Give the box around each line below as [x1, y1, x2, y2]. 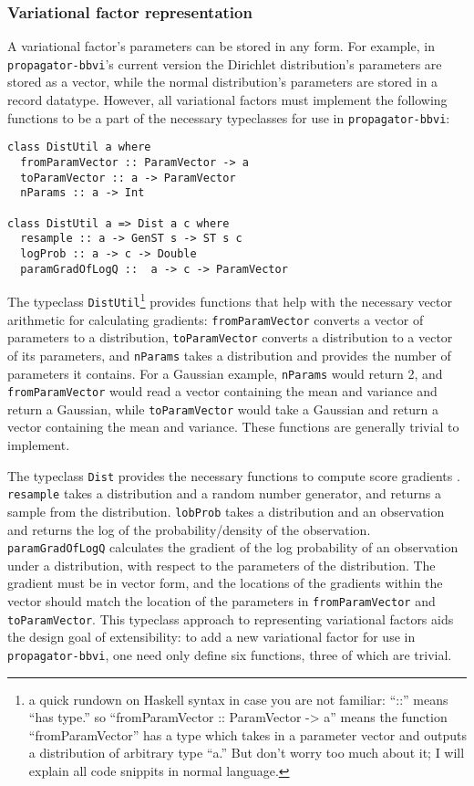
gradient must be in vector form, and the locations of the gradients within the [7, 573, 443, 592]
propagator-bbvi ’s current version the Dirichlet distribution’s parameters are [7, 54, 442, 73]
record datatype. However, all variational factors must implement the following [7, 90, 448, 110]
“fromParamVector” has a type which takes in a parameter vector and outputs [28, 725, 467, 744]
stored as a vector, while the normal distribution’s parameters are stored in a [7, 72, 438, 91]
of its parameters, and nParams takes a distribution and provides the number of [7, 345, 451, 364]
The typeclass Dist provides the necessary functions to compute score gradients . [7, 466, 460, 485]
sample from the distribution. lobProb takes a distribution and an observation [7, 501, 445, 520]
